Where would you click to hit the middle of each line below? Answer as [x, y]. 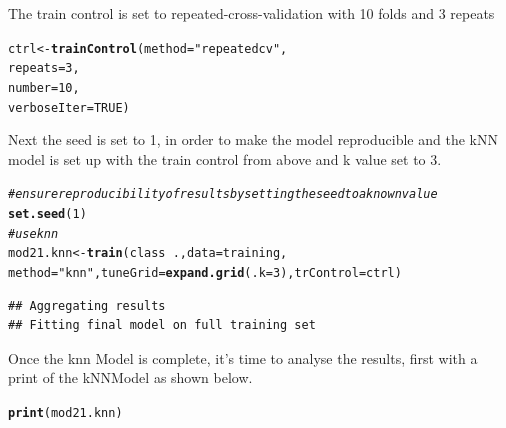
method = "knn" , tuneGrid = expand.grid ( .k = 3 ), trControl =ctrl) [205, 273]
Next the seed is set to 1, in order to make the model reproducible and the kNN [253, 139]
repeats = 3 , [44, 68]
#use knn [33, 233]
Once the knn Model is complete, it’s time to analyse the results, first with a [243, 357]
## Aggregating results [87, 305]
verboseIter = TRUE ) [69, 107]
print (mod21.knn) [65, 413]
